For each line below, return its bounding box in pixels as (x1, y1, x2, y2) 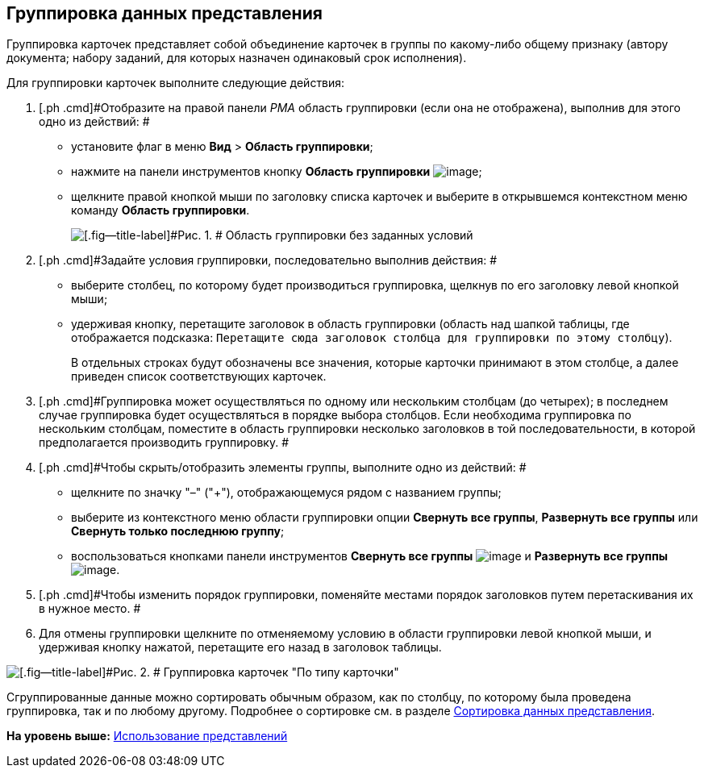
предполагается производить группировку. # (39, 435, 290, 450)
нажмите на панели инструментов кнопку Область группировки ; (71, 164, 482, 179)
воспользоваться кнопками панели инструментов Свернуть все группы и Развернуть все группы (71, 549, 669, 564)
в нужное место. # (39, 601, 141, 616)
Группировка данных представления (6, 3, 323, 23)
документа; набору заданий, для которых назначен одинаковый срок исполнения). (6, 51, 467, 65)
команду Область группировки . (71, 203, 250, 218)
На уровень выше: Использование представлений (6, 729, 288, 743)
